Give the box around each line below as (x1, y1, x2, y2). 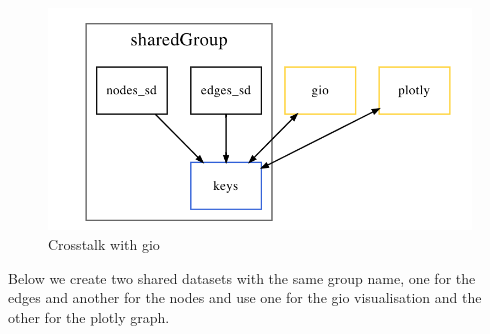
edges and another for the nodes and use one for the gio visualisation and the (8, 287, 482, 308)
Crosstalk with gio (48, 234, 160, 255)
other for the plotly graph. (8, 306, 170, 327)
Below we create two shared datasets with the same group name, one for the (8, 267, 476, 288)
